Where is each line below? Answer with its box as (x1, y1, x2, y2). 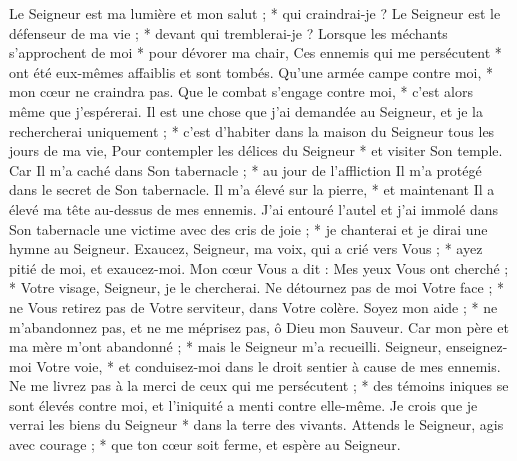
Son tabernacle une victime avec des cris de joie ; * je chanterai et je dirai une (9, 218, 488, 239)
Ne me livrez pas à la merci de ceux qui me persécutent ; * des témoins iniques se (9, 375, 509, 396)
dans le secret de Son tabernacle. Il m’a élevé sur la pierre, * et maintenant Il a (9, 179, 495, 200)
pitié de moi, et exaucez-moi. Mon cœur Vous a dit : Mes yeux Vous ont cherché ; (9, 257, 509, 278)
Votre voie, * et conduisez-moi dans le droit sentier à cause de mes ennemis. (36, 355, 501, 376)
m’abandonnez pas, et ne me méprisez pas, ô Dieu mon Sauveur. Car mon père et (9, 316, 509, 337)
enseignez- (445, 336, 508, 357)
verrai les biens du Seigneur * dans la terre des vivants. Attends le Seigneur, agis (9, 414, 504, 435)
